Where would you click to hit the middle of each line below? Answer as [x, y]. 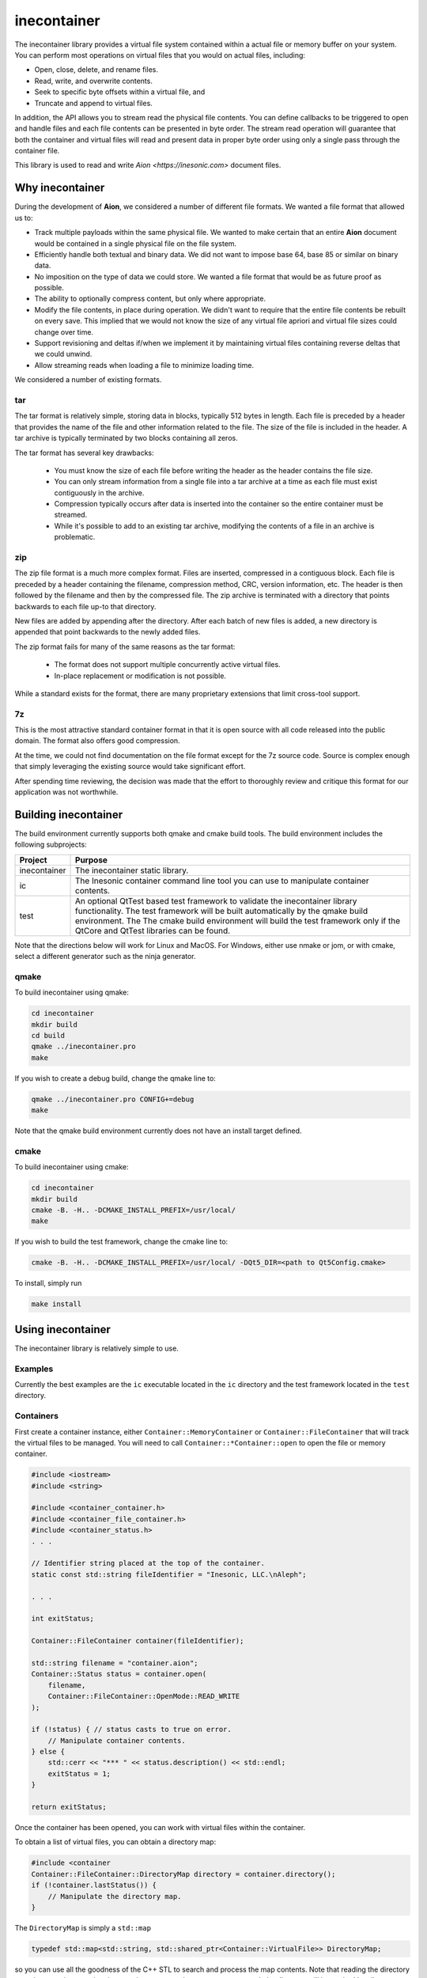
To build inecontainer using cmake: [72, 1167]
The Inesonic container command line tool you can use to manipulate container [222, 881]
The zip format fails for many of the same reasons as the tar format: [125, 646]
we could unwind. [63, 354]
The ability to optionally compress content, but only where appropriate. [150, 299]
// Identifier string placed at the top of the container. [148, 1563]
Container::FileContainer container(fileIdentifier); [138, 1641]
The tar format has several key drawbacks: [84, 453]
